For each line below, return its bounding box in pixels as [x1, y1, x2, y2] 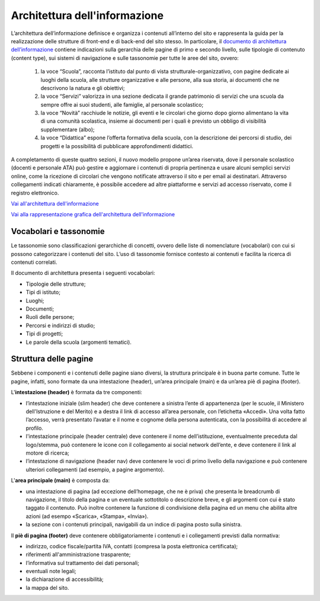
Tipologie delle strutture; [25, 280, 86, 287]
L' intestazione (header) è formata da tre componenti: [11, 389, 142, 396]
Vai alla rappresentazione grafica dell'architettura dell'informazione [11, 211, 175, 218]
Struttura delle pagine [11, 354, 94, 364]
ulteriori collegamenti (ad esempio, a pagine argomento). [25, 466, 165, 473]
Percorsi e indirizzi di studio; [25, 322, 95, 329]
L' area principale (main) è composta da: [11, 477, 110, 484]
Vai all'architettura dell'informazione [11, 200, 99, 207]
